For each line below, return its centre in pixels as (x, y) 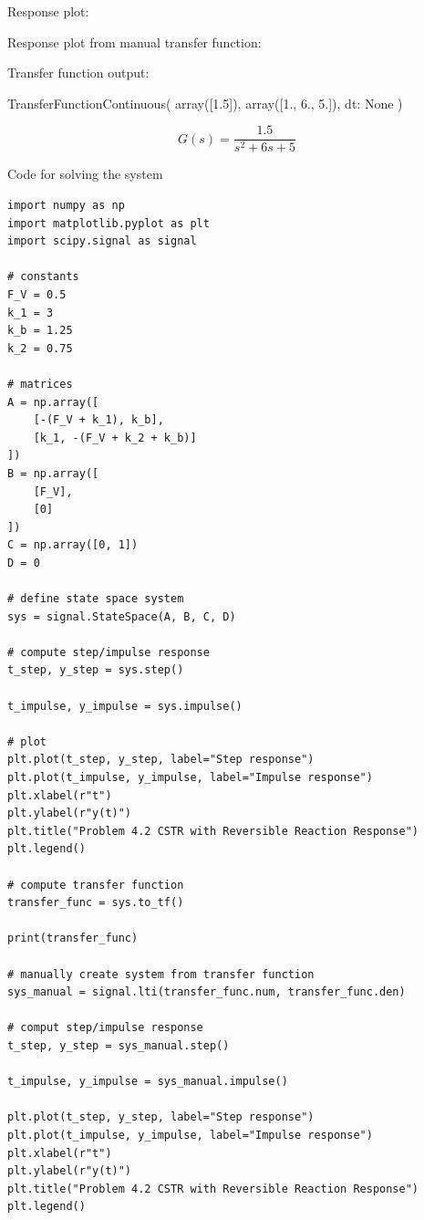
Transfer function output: (78, 73)
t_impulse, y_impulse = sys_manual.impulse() (148, 1082)
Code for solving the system (85, 174)
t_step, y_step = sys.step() (96, 670)
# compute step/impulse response (109, 652)
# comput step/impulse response (105, 1028)
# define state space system (96, 599)
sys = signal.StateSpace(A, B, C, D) (122, 616)
